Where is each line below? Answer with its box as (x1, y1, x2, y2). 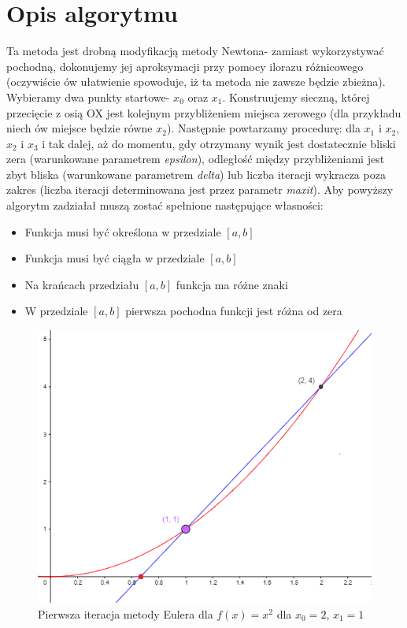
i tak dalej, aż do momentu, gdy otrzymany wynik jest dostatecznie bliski (42, 135, 396, 151)
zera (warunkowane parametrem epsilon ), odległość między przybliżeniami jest (6, 150, 385, 167)
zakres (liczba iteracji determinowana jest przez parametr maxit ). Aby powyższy (6, 181, 394, 198)
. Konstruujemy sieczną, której (222, 88, 370, 105)
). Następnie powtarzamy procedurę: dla (166, 120, 361, 136)
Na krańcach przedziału (24, 276, 139, 292)
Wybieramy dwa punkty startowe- (6, 88, 170, 105)
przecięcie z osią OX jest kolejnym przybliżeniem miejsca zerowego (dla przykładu (6, 104, 401, 121)
